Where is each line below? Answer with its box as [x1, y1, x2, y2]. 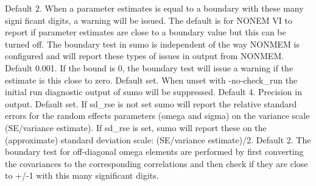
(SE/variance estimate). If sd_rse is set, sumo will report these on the [5, 121, 267, 134]
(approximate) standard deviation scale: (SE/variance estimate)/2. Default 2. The [5, 133, 311, 146]
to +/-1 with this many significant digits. [5, 169, 159, 182]
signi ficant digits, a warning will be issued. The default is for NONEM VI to [5, 13, 293, 26]
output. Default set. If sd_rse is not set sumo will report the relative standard [5, 97, 297, 110]
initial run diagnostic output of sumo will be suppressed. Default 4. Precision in [5, 85, 302, 98]
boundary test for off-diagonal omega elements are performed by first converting [5, 145, 304, 158]
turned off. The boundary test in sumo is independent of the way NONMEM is [5, 37, 300, 50]
